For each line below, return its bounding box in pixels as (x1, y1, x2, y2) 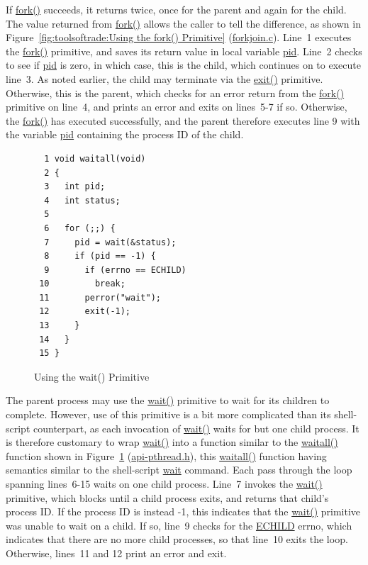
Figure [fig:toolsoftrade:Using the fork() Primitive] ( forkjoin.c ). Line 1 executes (6, 30, 352, 45)
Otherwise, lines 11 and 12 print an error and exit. (6, 545, 227, 560)
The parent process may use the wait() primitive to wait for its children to (6, 393, 330, 408)
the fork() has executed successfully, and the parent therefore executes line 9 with (6, 113, 360, 128)
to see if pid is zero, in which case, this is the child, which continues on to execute (6, 57, 361, 72)
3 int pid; (44, 181, 106, 192)
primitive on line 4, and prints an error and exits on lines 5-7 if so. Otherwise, (6, 99, 347, 114)
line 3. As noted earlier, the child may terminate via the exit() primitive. (6, 71, 323, 86)
